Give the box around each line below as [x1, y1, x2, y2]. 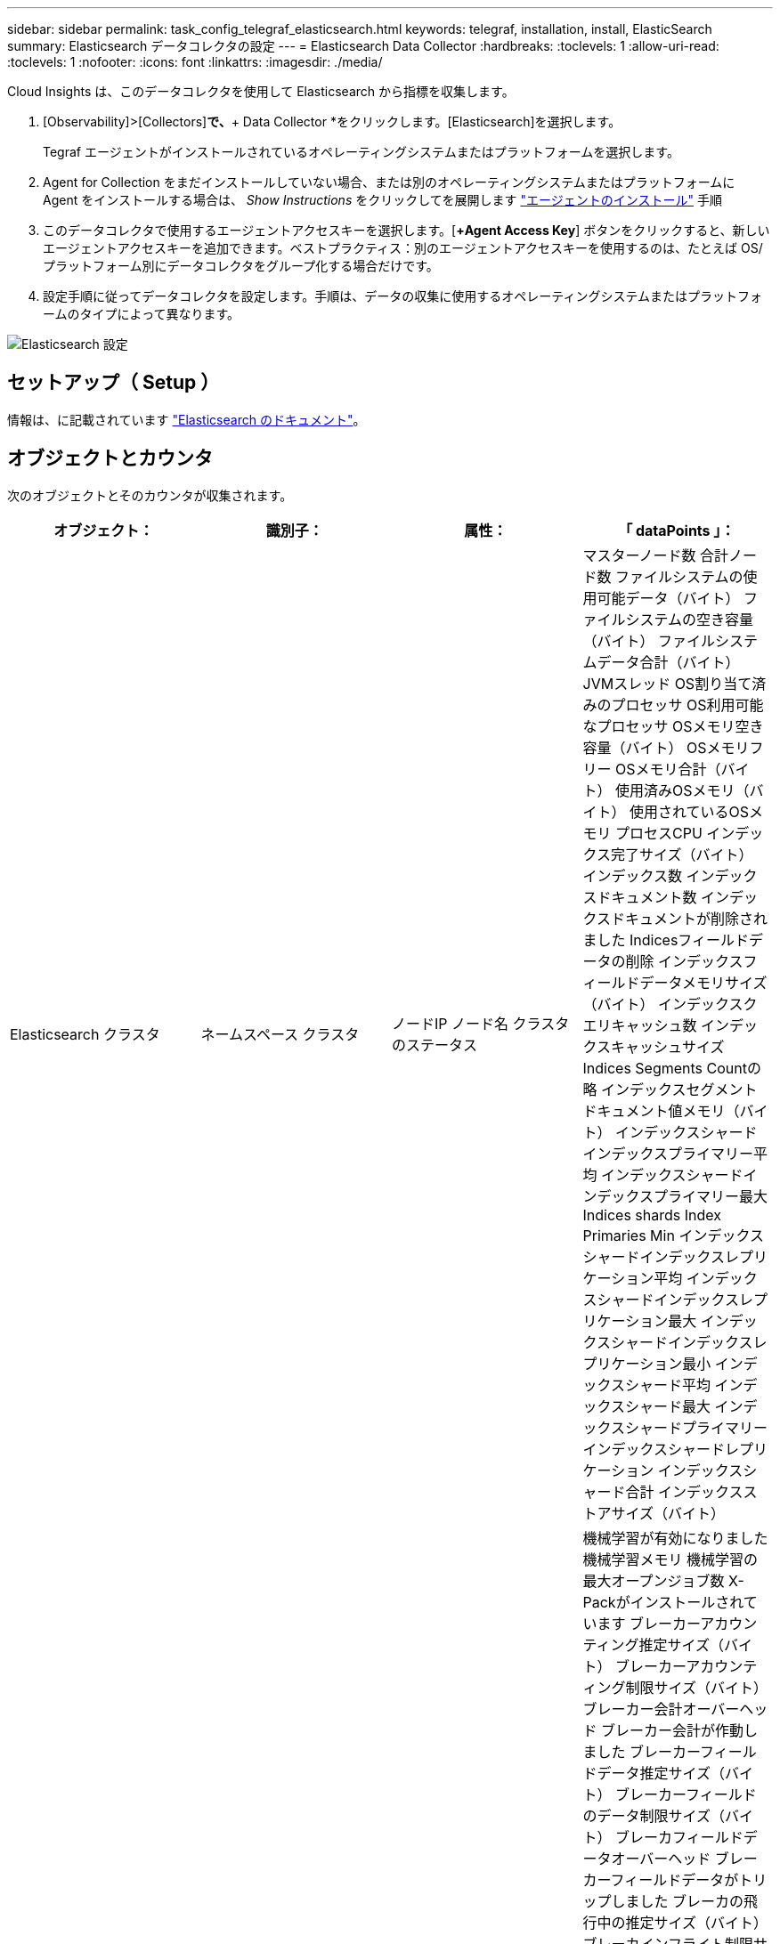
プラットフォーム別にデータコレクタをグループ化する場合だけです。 [43, 258, 439, 273]
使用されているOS [630, 802, 750, 821]
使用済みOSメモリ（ [615, 781, 750, 799]
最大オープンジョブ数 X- [582, 1571, 744, 1590]
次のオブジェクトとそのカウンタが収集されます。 [7, 487, 293, 503]
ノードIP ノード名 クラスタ [392, 1014, 570, 1033]
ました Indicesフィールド [582, 930, 750, 949]
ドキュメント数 [597, 887, 697, 906]
